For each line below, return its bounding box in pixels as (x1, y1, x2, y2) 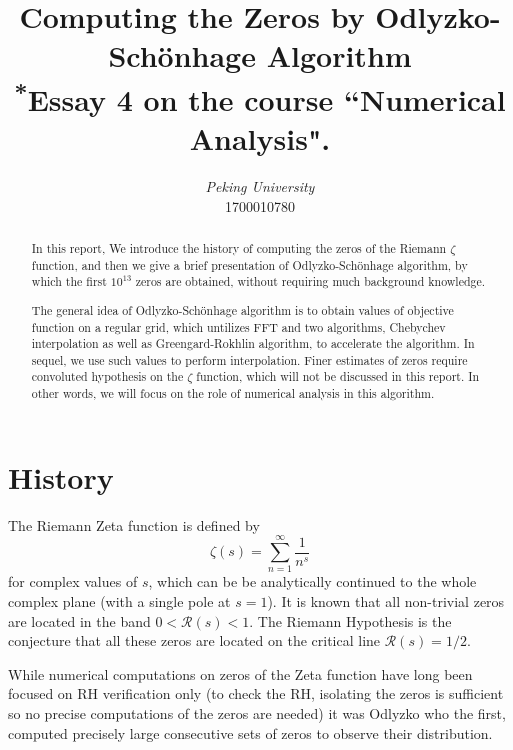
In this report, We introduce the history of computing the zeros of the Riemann (31, 240, 447, 256)
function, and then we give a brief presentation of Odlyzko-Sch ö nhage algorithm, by (31, 256, 468, 273)
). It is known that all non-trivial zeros (267, 591, 505, 612)
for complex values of (8, 571, 138, 592)
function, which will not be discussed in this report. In (196, 368, 480, 385)
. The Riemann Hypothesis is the (249, 610, 452, 631)
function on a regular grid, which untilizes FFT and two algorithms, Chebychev (31, 318, 446, 335)
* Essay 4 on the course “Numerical (14, 74, 506, 119)
